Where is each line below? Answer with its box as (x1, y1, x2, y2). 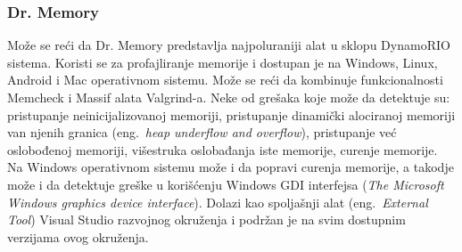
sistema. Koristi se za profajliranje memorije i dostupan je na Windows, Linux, (7, 53, 438, 71)
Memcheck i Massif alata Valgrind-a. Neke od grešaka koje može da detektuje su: (7, 88, 450, 106)
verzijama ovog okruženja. (7, 227, 149, 246)
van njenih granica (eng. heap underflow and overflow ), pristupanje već (7, 123, 397, 142)
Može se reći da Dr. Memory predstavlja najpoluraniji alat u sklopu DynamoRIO (7, 36, 450, 54)
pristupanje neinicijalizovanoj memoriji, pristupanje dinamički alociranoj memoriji (7, 105, 456, 124)
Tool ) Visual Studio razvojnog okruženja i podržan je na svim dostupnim (7, 210, 406, 229)
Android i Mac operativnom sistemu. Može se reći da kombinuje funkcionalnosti (7, 70, 443, 89)
